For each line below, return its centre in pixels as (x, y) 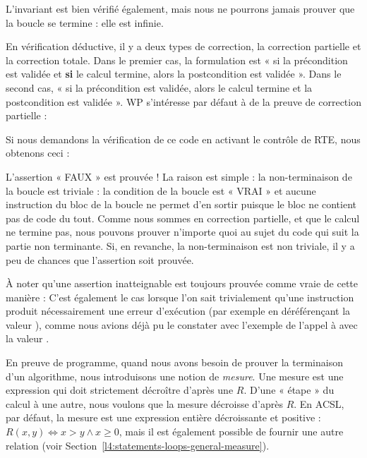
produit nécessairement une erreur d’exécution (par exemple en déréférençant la (178, 311)
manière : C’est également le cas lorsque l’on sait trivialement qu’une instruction (180, 297)
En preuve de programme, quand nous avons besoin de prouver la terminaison (174, 362)
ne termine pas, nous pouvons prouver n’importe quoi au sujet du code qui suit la (182, 232)
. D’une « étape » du (289, 390)
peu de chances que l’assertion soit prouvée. (100, 259)
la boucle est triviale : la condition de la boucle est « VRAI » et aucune (161, 190)
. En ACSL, (319, 403)
